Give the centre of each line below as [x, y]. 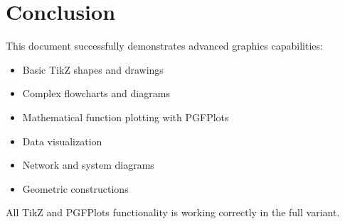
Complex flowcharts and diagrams [96, 93]
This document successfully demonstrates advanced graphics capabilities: [164, 46]
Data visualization [62, 141]
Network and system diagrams [88, 165]
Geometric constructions [75, 188]
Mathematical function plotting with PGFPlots [126, 117]
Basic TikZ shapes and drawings [93, 69]
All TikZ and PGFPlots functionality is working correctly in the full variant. [173, 212]
